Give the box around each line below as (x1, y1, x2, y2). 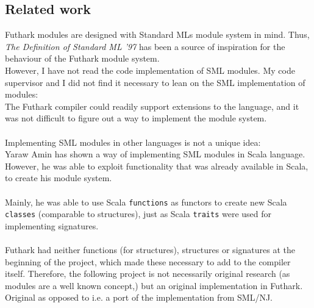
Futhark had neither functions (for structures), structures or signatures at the (5, 243, 295, 256)
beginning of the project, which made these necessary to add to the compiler (5, 255, 291, 268)
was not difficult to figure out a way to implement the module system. (5, 112, 267, 124)
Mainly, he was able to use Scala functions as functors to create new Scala (5, 195, 287, 208)
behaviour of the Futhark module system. (5, 52, 160, 65)
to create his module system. (5, 171, 112, 184)
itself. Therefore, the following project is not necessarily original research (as (5, 267, 290, 280)
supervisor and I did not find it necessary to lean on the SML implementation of (5, 76, 305, 88)
